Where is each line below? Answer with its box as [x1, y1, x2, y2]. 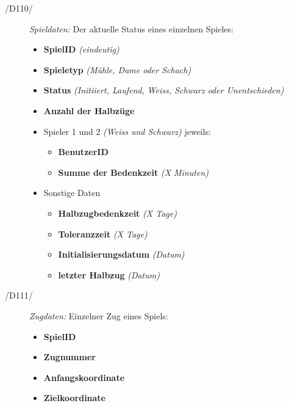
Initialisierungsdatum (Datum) [58, 248, 185, 261]
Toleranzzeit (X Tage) [58, 227, 148, 240]
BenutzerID [58, 145, 109, 158]
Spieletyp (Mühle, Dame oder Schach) [43, 63, 191, 76]
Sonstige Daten [43, 186, 101, 199]
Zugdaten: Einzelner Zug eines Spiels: [29, 309, 168, 322]
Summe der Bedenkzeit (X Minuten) [58, 165, 209, 178]
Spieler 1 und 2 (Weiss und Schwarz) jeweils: [43, 125, 212, 137]
